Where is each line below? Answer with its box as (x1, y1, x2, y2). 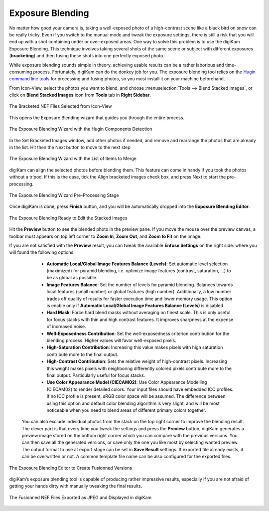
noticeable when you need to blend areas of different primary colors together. (46, 407, 206, 413)
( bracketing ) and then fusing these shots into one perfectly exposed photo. (9, 53, 164, 59)
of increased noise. (46, 324, 87, 330)
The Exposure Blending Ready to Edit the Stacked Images (9, 215, 128, 221)
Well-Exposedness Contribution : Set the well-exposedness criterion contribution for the (46, 331, 230, 337)
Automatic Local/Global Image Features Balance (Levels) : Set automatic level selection (46, 261, 228, 267)
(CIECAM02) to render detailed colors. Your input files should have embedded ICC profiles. (46, 386, 234, 392)
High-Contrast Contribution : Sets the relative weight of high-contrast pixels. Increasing (46, 358, 228, 364)
